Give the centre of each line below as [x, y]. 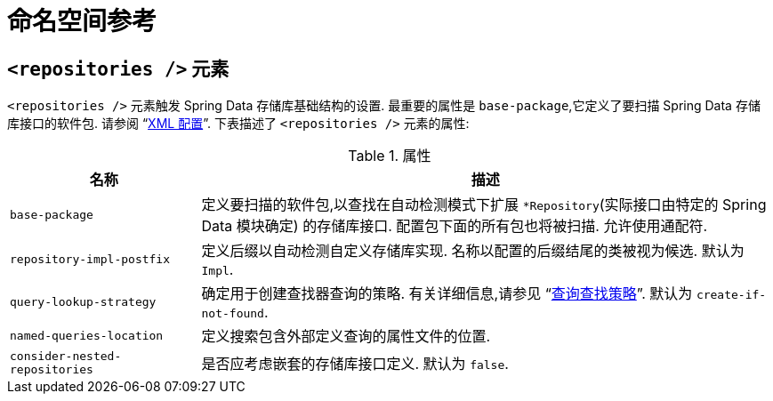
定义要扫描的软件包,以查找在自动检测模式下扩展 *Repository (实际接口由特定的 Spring [484, 205]
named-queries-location [87, 335]
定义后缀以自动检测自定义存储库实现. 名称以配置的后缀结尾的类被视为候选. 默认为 [473, 251]
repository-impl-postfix [90, 259]
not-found [233, 314]
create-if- [731, 295]
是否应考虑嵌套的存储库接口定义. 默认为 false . [355, 364]
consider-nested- [66, 357]
